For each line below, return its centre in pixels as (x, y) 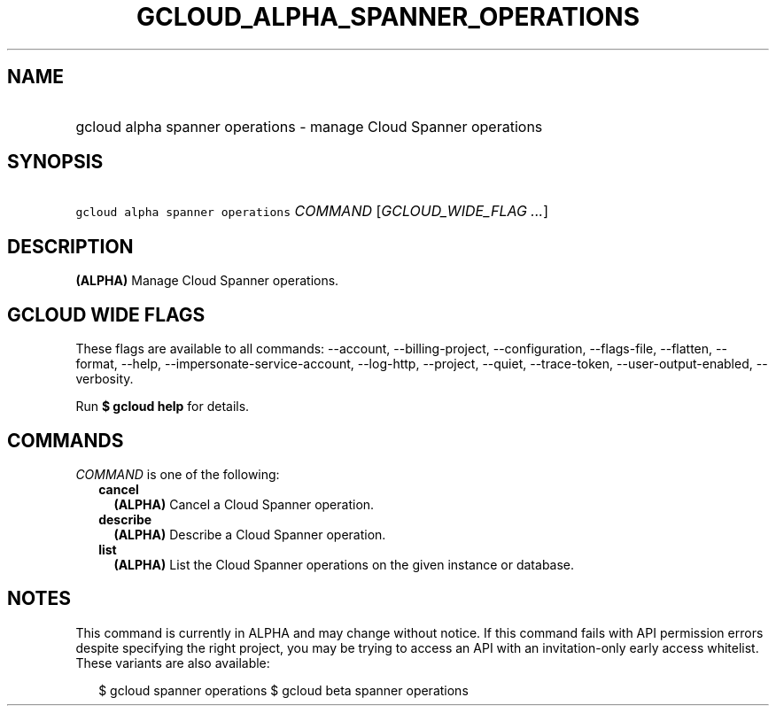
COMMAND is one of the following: (178, 474)
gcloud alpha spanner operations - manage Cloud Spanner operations (309, 126)
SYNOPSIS (55, 162)
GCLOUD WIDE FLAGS (106, 314)
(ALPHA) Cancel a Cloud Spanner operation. (244, 504)
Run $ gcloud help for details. (163, 407)
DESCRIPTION (70, 246)
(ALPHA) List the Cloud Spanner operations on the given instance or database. (344, 564)
